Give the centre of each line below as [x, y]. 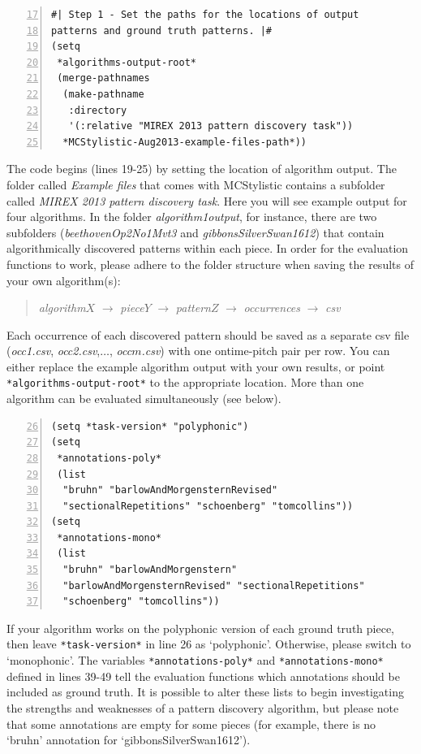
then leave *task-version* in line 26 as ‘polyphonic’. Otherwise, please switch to [209, 644]
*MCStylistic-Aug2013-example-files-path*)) [185, 142]
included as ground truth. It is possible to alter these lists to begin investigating [205, 692]
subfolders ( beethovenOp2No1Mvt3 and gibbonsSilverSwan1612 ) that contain [195, 232]
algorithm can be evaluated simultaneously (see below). [144, 399]
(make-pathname [103, 94]
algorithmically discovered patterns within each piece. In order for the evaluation [208, 248]
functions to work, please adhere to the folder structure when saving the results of [210, 264]
